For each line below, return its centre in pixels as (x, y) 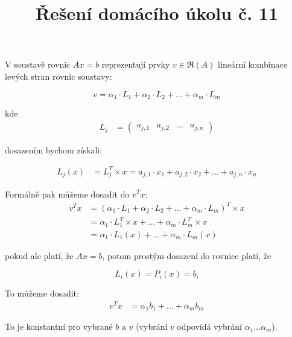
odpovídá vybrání (209, 326)
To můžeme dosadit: (42, 293)
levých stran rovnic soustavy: (59, 76)
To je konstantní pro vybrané (59, 326)
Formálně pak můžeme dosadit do (67, 194)
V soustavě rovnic (38, 64)
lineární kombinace (252, 64)
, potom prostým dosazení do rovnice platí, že (187, 255)
